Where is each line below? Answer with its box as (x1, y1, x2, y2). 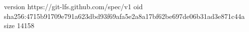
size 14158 (4, 20, 35, 31)
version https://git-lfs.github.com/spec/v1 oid (4, 1, 143, 11)
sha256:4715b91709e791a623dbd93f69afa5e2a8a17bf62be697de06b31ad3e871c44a (4, 11, 245, 21)
